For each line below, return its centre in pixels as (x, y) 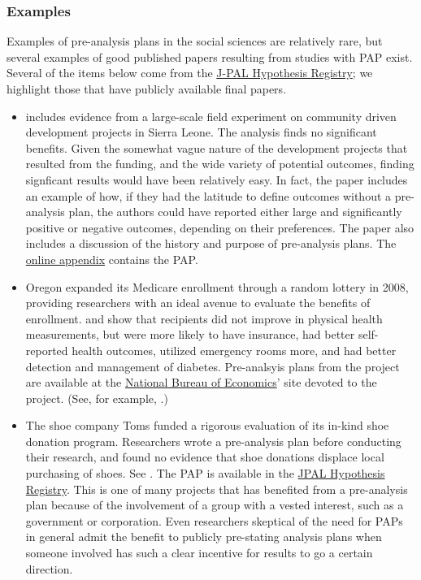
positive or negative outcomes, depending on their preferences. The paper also (220, 227)
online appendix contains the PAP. (112, 259)
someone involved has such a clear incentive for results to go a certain (199, 553)
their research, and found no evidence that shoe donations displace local (205, 457)
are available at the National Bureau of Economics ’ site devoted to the (201, 382)
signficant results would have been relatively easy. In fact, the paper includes (217, 179)
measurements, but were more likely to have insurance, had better (190, 334)
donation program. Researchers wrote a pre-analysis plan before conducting (213, 441)
